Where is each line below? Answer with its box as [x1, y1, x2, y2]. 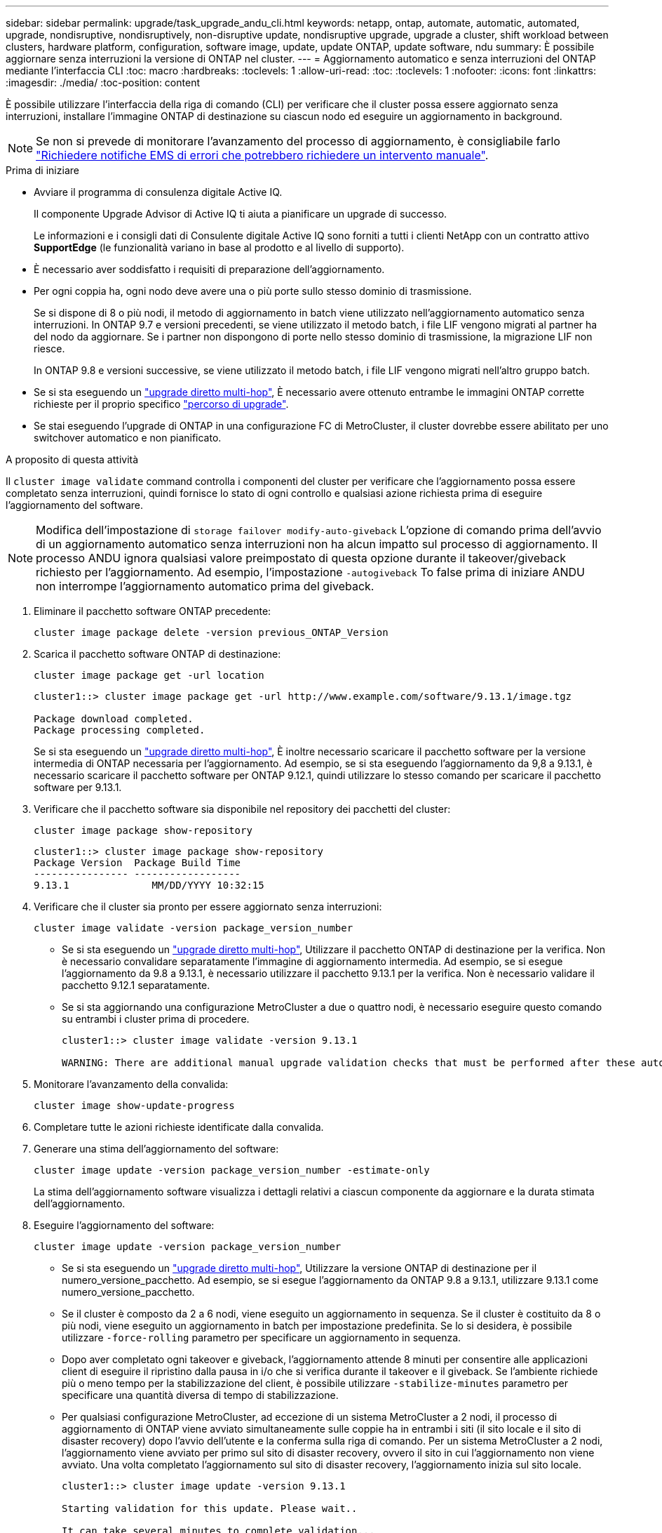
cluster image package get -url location [34, 670, 264, 681]
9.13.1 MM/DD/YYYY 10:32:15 [34, 880, 264, 891]
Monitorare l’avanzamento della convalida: [34, 1078, 229, 1090]
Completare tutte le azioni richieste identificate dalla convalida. [34, 1121, 324, 1133]
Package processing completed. [34, 724, 205, 736]
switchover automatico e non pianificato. [34, 432, 222, 444]
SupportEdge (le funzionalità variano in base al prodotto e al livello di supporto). [34, 241, 405, 253]
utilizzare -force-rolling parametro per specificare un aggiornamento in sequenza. [62, 1332, 461, 1343]
